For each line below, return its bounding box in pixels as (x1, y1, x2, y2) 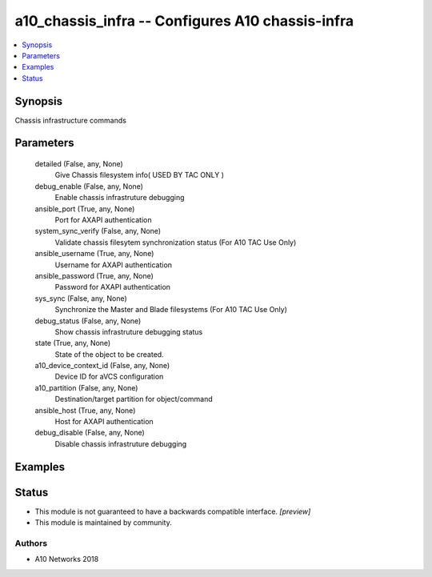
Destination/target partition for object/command (54, 395, 213, 404)
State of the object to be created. (54, 349, 164, 359)
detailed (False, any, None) (34, 159, 123, 169)
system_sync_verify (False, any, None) (34, 226, 162, 236)
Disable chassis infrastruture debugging (54, 439, 187, 448)
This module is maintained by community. (34, 518, 172, 527)
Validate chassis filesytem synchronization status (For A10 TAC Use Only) (54, 237, 297, 247)
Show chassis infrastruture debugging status (54, 327, 203, 336)
